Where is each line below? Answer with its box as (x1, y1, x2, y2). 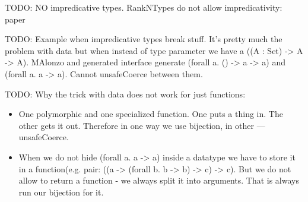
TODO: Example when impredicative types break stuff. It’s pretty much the (5, 33, 282, 45)
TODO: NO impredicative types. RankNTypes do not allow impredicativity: (5, 1, 282, 13)
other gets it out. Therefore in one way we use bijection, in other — (18, 119, 265, 131)
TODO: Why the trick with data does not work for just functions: (5, 87, 246, 100)
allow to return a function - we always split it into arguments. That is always (18, 174, 299, 187)
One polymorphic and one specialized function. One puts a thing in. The (18, 108, 283, 120)
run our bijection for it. (18, 185, 104, 198)
